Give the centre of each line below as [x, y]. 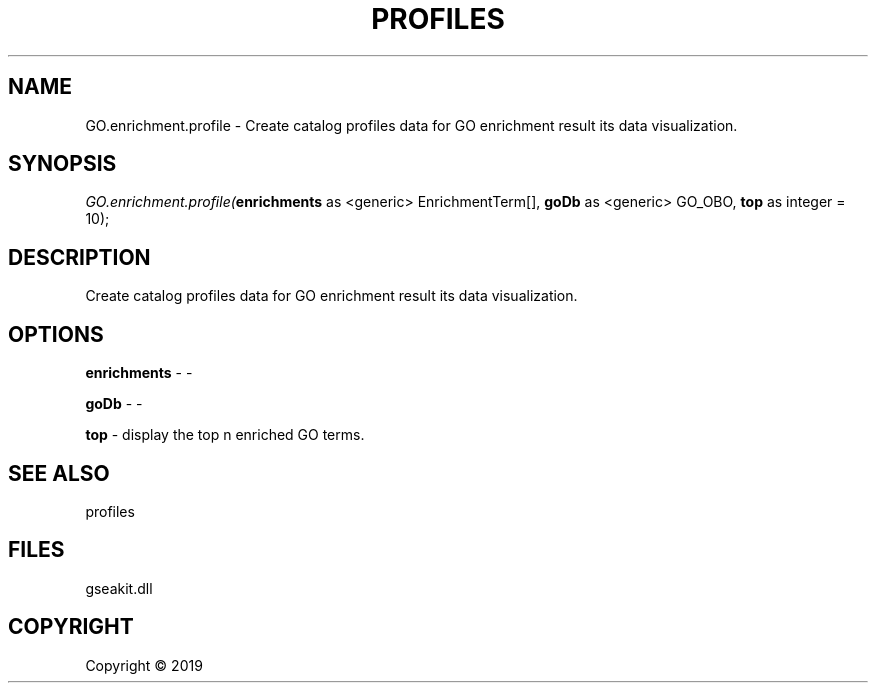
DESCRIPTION [79, 257]
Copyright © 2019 [144, 665]
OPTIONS [56, 334]
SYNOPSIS [62, 164]
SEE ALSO [59, 473]
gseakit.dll [119, 588]
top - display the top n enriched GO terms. [225, 435]
